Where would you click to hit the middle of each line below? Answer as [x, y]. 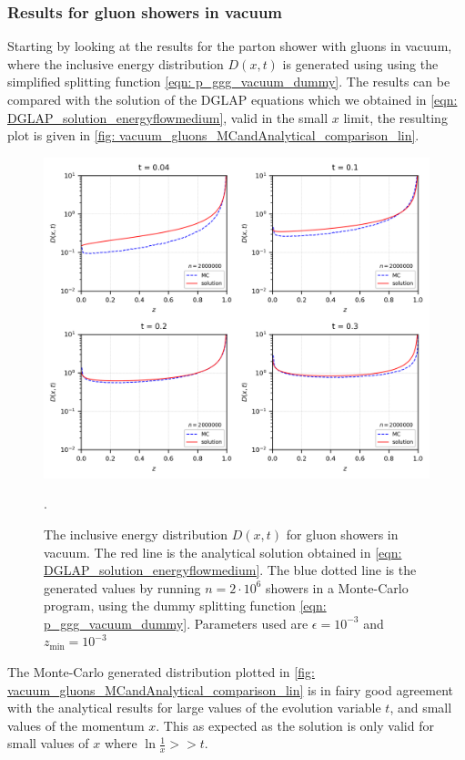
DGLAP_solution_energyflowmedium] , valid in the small [168, 117]
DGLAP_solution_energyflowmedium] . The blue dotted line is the [230, 570]
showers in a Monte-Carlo [337, 587]
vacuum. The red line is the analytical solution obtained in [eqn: [223, 552]
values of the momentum [76, 725]
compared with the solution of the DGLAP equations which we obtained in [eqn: [232, 99]
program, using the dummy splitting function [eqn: [185, 606]
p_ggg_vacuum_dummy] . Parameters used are [176, 623]
